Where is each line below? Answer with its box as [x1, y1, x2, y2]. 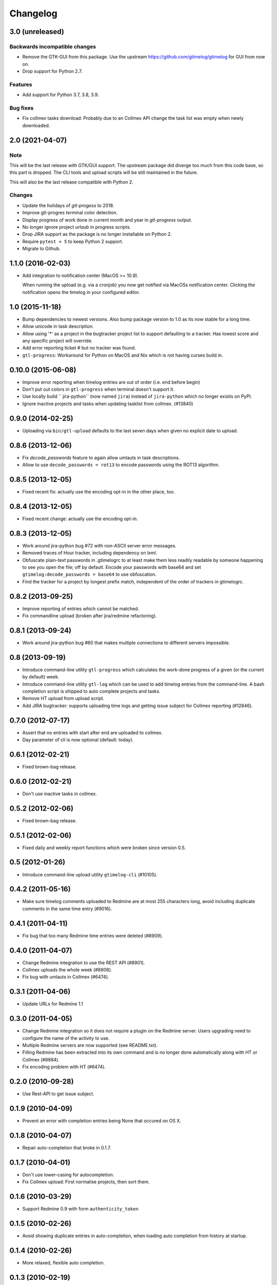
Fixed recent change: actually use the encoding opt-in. [22, 516, 138, 522]
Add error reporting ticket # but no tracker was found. [22, 345, 136, 351]
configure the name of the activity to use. [22, 1035, 110, 1041]
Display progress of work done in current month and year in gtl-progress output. [22, 216, 192, 223]
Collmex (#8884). [22, 1056, 60, 1062]
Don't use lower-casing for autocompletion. [22, 1171, 114, 1178]
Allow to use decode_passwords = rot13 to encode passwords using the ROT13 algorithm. [22, 462, 220, 468]
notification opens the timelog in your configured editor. [22, 289, 141, 295]
